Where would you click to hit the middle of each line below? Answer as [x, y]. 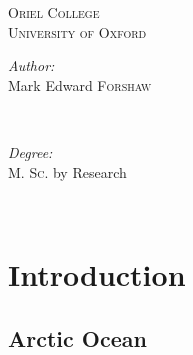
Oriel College [54, 12]
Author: [31, 65]
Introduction [97, 273]
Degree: [30, 151]
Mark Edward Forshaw [80, 84]
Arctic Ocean [77, 337]
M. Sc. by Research [67, 171]
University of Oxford [77, 31]
